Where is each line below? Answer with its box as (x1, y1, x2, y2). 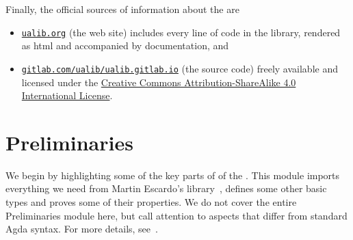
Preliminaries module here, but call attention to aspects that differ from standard (5, 208, 348, 222)
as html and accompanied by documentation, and (21, 38, 229, 53)
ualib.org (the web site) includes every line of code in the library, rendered (21, 25, 341, 39)
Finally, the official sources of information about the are (5, 2, 239, 16)
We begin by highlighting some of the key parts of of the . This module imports (5, 168, 340, 182)
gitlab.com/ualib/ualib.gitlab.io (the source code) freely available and (21, 61, 338, 75)
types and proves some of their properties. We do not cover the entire (5, 195, 297, 209)
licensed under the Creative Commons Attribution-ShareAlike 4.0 (21, 75, 296, 89)
